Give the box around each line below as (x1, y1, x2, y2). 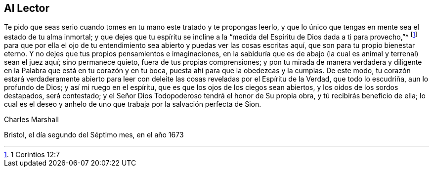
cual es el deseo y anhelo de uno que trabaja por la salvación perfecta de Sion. (4, 100, 261, 109)
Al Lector (4, 2, 49, 14)
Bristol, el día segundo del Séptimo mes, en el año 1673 (4, 130, 184, 139)
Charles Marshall (4, 115, 59, 124)
